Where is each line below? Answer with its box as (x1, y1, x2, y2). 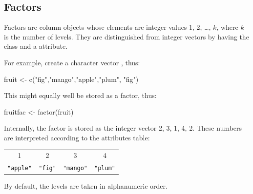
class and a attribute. (4, 41, 68, 51)
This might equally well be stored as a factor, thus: (4, 90, 157, 100)
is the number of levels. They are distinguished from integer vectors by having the (4, 31, 249, 41)
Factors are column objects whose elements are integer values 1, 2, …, (4, 22, 211, 32)
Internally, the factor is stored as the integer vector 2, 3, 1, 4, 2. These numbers (4, 123, 242, 133)
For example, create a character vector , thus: (4, 57, 140, 67)
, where (216, 22, 238, 32)
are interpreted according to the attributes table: (4, 132, 150, 142)
